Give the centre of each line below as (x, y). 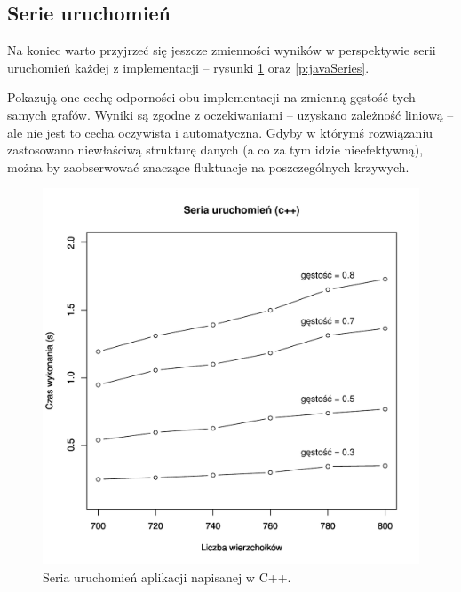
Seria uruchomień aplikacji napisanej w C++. (167, 576)
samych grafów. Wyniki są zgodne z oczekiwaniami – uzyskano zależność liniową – (230, 114)
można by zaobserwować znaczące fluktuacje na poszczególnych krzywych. (208, 166)
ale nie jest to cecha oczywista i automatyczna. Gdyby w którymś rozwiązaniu (220, 132)
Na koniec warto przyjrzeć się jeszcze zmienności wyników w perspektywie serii (222, 50)
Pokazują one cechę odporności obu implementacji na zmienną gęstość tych (211, 97)
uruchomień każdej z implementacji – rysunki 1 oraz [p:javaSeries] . (188, 67)
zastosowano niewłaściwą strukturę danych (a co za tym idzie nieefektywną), (215, 150)
